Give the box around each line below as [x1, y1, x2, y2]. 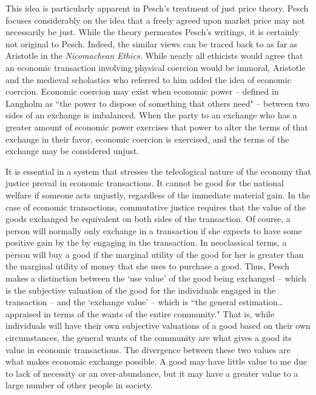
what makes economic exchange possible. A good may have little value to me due [5, 355, 308, 368]
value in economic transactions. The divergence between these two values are [5, 343, 291, 356]
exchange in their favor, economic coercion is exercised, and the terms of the [5, 132, 289, 145]
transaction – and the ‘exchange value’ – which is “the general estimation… [5, 295, 284, 308]
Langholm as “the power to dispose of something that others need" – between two [5, 96, 309, 109]
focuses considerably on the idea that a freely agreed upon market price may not [5, 13, 305, 26]
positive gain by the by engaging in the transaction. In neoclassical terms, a [5, 236, 287, 249]
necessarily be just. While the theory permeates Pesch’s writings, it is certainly [5, 25, 299, 38]
